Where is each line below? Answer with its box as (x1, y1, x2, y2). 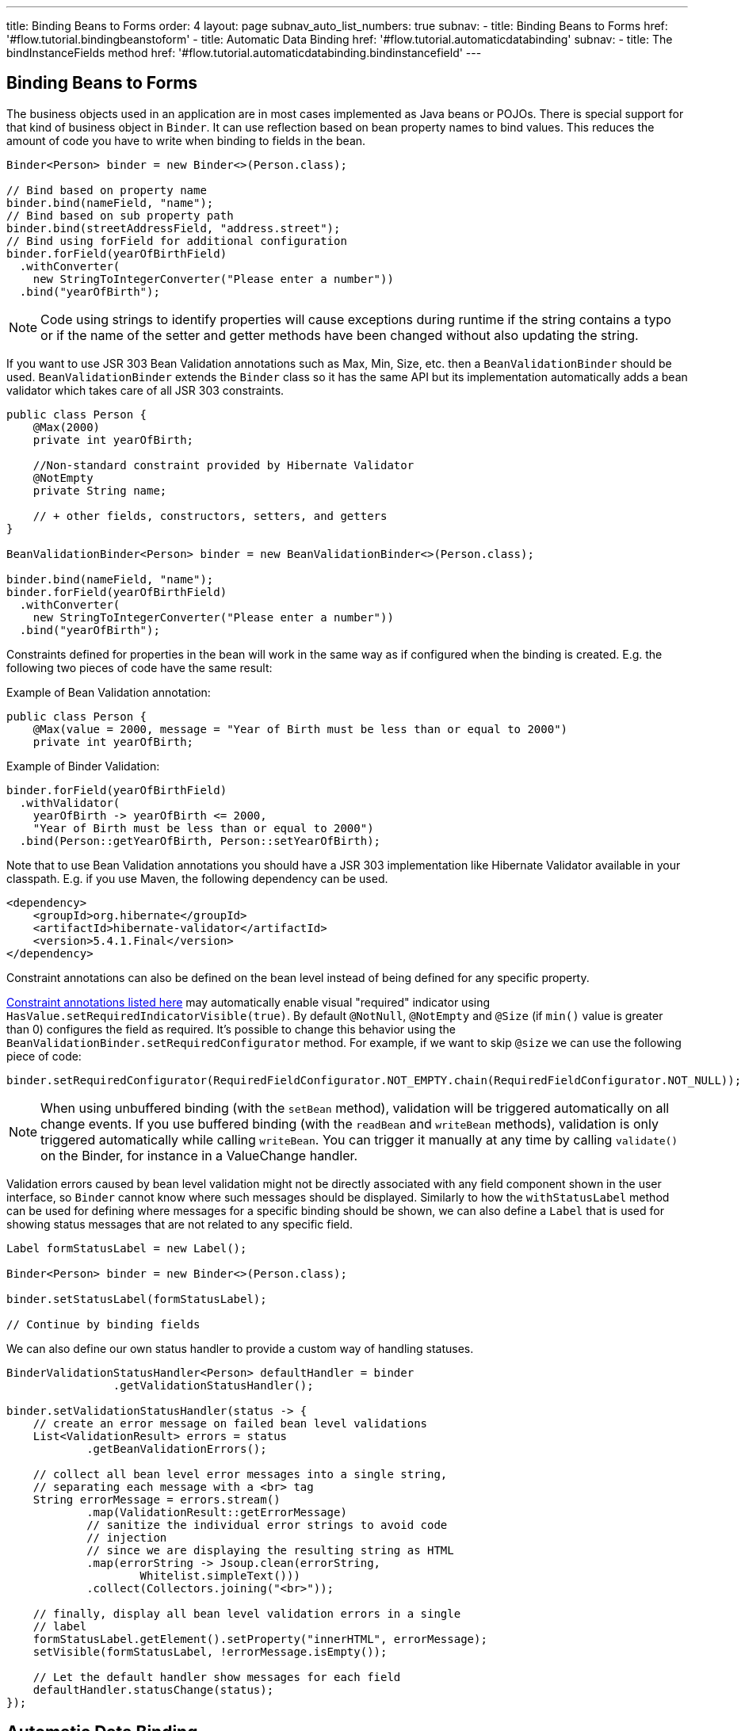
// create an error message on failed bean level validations (32, 1416, 428, 1430)
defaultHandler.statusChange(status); (32, 1683, 274, 1696)
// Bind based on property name (6, 183, 207, 197)
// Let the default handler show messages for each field (32, 1670, 401, 1683)
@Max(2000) (32, 420, 101, 434)
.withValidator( (19, 796, 120, 809)
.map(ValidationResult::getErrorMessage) (86, 1505, 347, 1519)
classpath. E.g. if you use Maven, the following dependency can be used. (6, 871, 388, 885)
